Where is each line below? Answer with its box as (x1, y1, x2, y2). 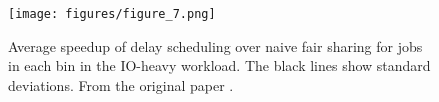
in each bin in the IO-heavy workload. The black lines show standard (8, 55, 431, 76)
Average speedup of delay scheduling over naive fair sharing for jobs (8, 35, 423, 56)
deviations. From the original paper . (8, 74, 234, 95)
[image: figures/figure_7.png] (8, 7, 216, 21)
